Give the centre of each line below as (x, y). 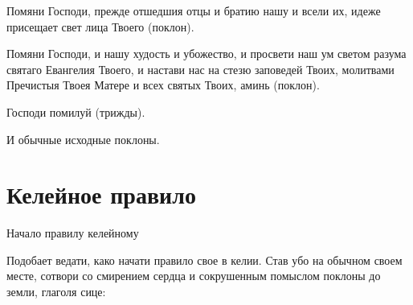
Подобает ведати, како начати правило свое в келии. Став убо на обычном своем (204, 260)
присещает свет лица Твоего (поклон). (100, 26)
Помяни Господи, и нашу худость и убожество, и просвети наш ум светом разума (206, 54)
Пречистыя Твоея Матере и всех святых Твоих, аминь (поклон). (163, 85)
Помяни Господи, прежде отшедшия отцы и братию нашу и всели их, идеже (194, 10)
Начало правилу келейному (73, 233)
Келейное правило (101, 194)
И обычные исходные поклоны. (83, 139)
